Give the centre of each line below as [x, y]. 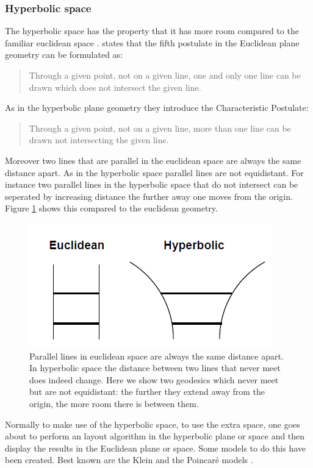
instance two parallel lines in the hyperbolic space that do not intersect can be [152, 184]
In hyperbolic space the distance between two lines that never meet [155, 368]
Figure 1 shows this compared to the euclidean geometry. [111, 208]
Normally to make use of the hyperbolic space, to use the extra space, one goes [153, 424]
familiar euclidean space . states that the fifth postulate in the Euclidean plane [152, 42]
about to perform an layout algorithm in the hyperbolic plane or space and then [155, 436]
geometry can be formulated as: [64, 55]
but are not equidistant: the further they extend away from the [147, 392]
